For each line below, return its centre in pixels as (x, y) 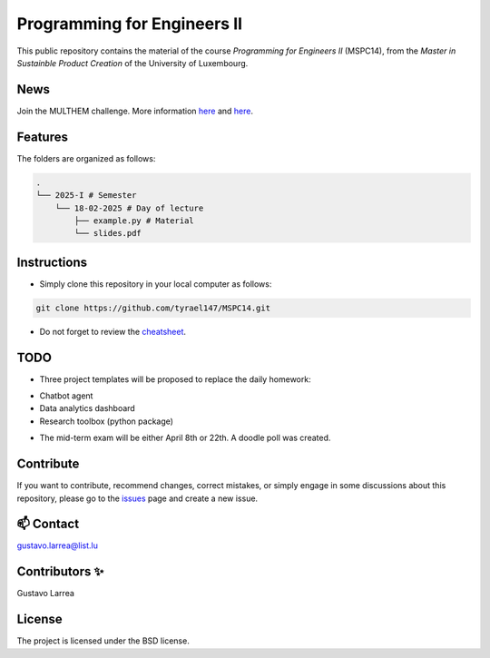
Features (42, 137)
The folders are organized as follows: (86, 158)
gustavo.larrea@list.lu (58, 545)
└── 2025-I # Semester (86, 196)
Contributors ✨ (60, 572)
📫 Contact (48, 524)
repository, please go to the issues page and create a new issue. (137, 498)
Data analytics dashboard (87, 408)
